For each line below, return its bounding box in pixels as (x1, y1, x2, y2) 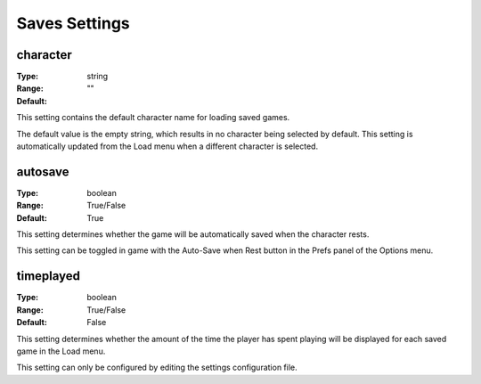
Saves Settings (16, 13, 130, 33)
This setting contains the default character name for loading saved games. (16, 112, 290, 123)
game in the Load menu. (16, 346, 106, 356)
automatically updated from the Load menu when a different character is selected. (16, 141, 319, 151)
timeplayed (16, 268, 80, 284)
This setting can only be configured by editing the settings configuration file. (16, 362, 298, 373)
